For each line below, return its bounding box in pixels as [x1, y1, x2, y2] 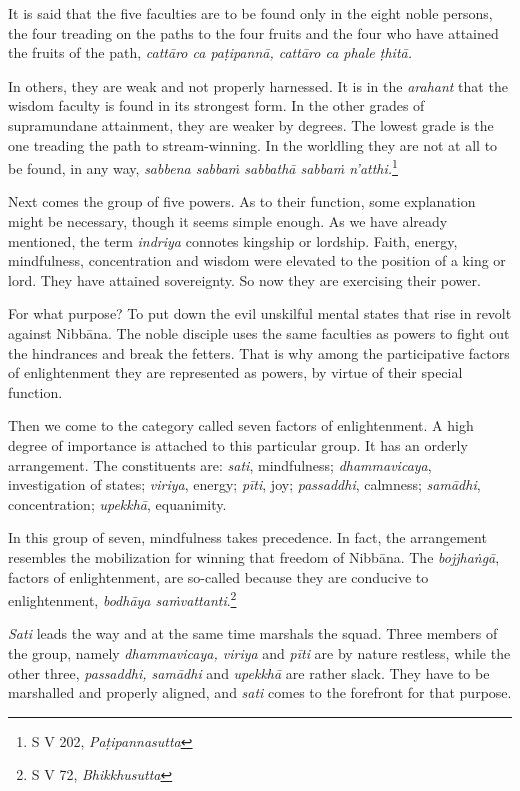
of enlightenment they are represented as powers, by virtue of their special [8, 362, 463, 383]
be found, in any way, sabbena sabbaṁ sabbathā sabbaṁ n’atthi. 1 [8, 155, 398, 178]
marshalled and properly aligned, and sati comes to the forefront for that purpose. [8, 682, 512, 703]
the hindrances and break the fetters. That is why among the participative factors [8, 342, 510, 363]
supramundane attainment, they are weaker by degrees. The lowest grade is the [8, 114, 494, 135]
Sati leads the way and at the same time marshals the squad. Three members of [8, 623, 498, 644]
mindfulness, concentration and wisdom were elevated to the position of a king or [8, 250, 506, 271]
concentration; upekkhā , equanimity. [8, 493, 227, 514]
